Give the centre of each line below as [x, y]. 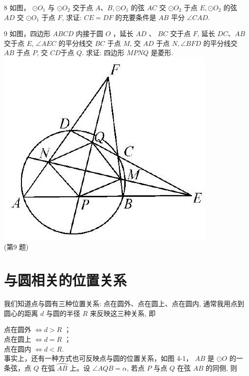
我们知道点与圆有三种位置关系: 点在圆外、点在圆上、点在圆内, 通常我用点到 [124, 303]
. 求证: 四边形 [103, 52]
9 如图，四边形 [27, 33]
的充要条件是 [136, 17]
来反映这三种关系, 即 [123, 313]
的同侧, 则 [221, 368]
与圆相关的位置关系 [66, 280]
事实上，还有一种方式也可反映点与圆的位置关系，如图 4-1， [98, 358]
